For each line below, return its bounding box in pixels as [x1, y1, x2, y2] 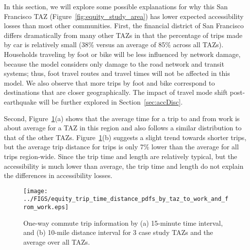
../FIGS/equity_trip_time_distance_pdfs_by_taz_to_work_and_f [23, 196, 229, 203]
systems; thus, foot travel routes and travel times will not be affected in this [4, 68, 230, 78]
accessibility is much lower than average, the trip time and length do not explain [4, 161, 244, 171]
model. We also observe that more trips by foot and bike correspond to [4, 77, 215, 88]
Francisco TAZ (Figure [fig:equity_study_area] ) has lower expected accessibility [4, 11, 244, 21]
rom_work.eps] [23, 204, 69, 211]
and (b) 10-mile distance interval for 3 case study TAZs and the [23, 227, 213, 237]
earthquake [4, 96, 37, 107]
